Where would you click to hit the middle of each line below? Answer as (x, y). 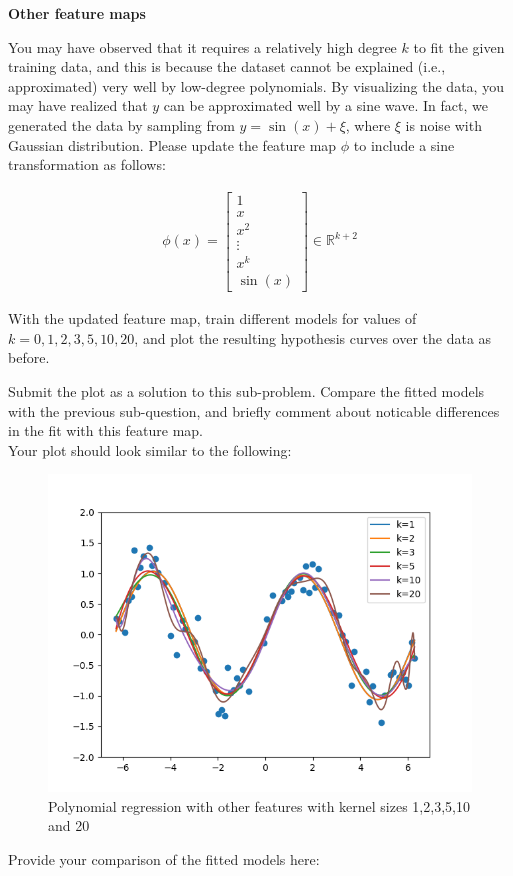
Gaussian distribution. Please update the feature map (172, 144)
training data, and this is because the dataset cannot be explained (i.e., (227, 66)
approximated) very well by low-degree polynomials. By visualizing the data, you (256, 85)
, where (368, 124)
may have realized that (78, 105)
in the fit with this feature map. (105, 430)
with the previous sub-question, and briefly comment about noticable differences (254, 410)
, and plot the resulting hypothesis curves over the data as (313, 337)
